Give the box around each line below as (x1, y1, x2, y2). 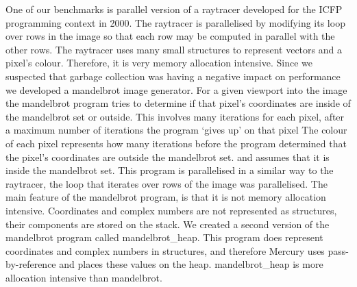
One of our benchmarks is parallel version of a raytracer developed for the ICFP (5, 2, 343, 16)
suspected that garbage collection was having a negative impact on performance (5, 68, 341, 83)
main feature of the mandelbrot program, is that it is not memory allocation (5, 190, 326, 204)
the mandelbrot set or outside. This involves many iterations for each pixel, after (5, 109, 345, 123)
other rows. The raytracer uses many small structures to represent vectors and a (5, 42, 342, 56)
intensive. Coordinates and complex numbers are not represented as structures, (5, 203, 337, 217)
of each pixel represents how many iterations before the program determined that (5, 136, 347, 150)
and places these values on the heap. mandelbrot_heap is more (59, 257, 323, 271)
